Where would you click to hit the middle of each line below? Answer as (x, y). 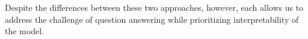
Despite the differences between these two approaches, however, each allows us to (154, 7)
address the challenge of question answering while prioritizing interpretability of (152, 19)
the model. (24, 31)
